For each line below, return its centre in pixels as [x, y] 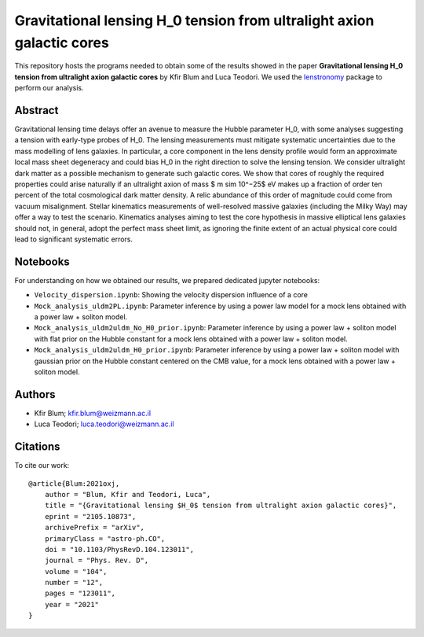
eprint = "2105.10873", [90, 516]
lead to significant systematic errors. [74, 239]
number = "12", [74, 583]
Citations [37, 447]
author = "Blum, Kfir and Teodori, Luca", [128, 494]
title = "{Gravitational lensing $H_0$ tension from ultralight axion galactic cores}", [221, 506]
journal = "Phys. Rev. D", [97, 561]
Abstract [37, 110]
